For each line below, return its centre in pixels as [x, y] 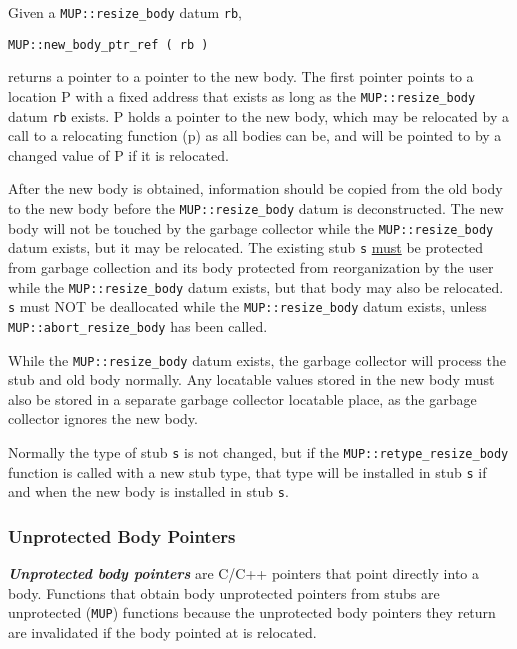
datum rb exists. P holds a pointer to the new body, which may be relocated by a [258, 115]
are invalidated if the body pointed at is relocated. [162, 632]
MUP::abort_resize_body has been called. [138, 325]
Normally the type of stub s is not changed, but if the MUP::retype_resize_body [258, 451]
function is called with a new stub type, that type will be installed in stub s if [247, 471]
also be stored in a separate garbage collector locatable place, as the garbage [242, 398]
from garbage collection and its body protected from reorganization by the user [251, 266]
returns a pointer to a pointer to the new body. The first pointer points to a [241, 76]
